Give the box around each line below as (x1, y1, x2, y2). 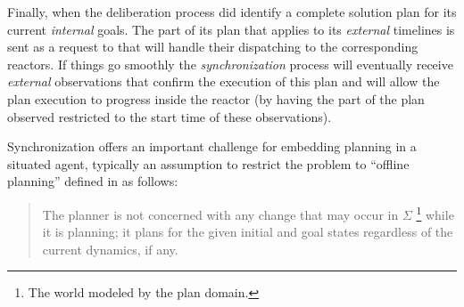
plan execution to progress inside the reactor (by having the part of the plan (7, 89, 425, 108)
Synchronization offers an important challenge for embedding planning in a (7, 137, 417, 156)
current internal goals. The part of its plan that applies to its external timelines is (7, 20, 455, 38)
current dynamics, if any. (42, 239, 178, 258)
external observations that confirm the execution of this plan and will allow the (7, 72, 440, 91)
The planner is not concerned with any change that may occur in (42, 205, 399, 223)
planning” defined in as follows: (7, 172, 178, 190)
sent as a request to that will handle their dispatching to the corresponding (7, 37, 418, 56)
